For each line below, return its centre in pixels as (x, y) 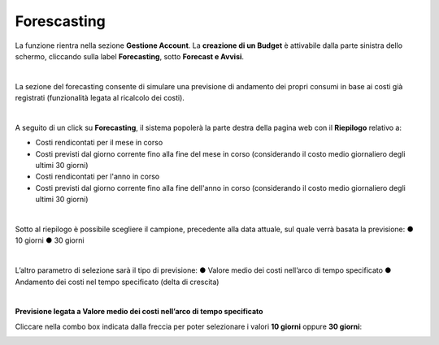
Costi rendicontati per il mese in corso (99, 143)
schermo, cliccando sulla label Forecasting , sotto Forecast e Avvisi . (129, 56)
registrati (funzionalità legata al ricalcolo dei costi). (100, 98)
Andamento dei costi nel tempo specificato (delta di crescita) (117, 282)
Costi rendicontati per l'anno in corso (98, 177)
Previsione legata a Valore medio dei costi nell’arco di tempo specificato (139, 312)
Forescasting (60, 21)
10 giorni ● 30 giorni (50, 240)
